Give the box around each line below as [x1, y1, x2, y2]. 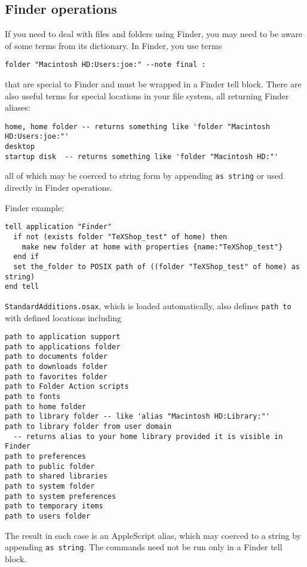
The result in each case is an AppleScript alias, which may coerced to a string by [5, 529, 301, 541]
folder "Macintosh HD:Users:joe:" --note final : [5, 60, 206, 69]
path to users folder [5, 511, 91, 520]
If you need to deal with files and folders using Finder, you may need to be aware [5, 28, 302, 40]
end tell [5, 282, 39, 291]
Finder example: [5, 201, 65, 214]
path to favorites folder [5, 372, 108, 381]
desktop [5, 142, 35, 151]
